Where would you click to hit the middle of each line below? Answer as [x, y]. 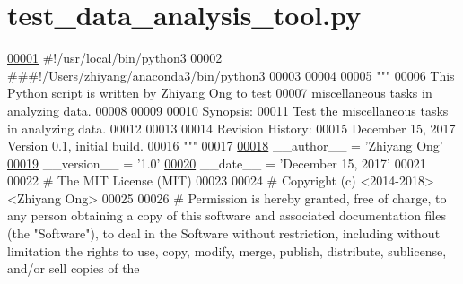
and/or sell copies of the [74, 268]
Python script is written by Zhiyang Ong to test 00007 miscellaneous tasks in [220, 93]
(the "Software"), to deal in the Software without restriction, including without [224, 233]
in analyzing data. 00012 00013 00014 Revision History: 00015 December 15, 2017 [231, 128]
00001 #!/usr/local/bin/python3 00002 [115, 58]
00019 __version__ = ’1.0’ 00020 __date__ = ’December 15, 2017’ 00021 [217, 163]
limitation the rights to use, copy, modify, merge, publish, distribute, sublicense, [227, 250]
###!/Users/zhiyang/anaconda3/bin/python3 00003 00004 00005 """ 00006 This [231, 75]
